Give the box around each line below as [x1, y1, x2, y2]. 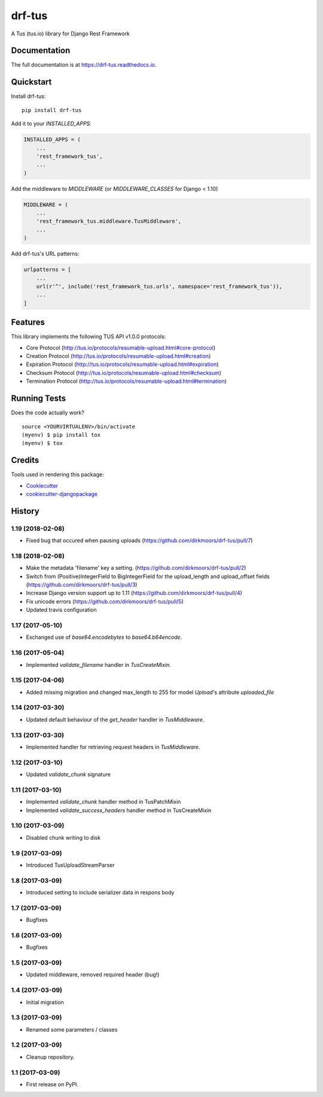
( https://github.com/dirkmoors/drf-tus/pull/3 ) [26, 581, 138, 588]
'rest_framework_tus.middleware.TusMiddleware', [36, 218, 182, 225]
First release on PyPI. [26, 1081, 79, 1088]
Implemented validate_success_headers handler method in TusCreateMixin [26, 807, 212, 814]
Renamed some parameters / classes [26, 1026, 118, 1033]
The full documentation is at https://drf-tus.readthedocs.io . [11, 61, 157, 68]
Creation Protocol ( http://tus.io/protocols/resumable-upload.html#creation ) [26, 353, 211, 360]
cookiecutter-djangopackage [26, 490, 98, 497]
